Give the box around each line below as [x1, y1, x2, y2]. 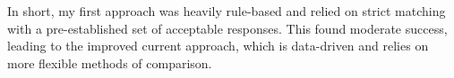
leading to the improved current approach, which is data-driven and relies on [7, 36, 429, 55]
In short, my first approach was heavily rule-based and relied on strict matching [7, 2, 446, 19]
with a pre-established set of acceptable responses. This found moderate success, [7, 19, 448, 37]
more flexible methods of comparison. [7, 53, 212, 72]
